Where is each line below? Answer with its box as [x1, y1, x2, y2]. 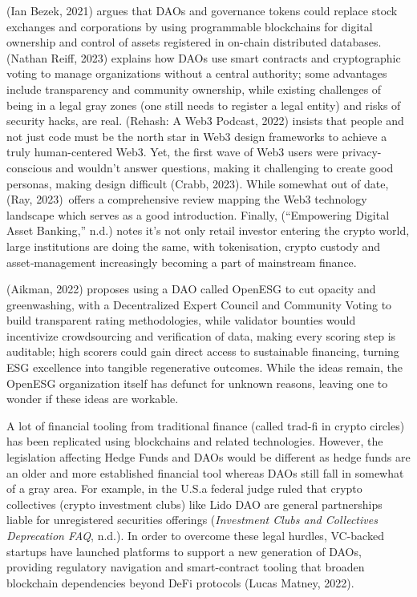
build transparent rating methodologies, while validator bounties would [6, 312, 356, 329]
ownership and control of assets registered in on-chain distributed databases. [6, 34, 382, 50]
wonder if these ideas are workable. [6, 390, 179, 407]
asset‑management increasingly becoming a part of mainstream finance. [6, 253, 357, 270]
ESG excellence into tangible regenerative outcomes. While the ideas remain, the [6, 359, 403, 376]
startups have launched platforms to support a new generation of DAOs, [6, 543, 362, 559]
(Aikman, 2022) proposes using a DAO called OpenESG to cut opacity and [6, 280, 376, 297]
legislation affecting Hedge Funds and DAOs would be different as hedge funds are [6, 449, 411, 466]
